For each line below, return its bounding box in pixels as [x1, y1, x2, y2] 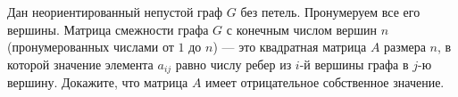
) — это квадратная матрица [212, 37, 367, 56]
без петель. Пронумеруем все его [240, 3, 421, 20]
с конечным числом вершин [226, 20, 378, 38]
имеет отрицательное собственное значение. [205, 73, 445, 92]
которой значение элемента [7, 54, 154, 73]
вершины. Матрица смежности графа [7, 20, 209, 38]
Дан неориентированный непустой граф [7, 3, 223, 20]
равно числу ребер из [175, 54, 292, 73]
